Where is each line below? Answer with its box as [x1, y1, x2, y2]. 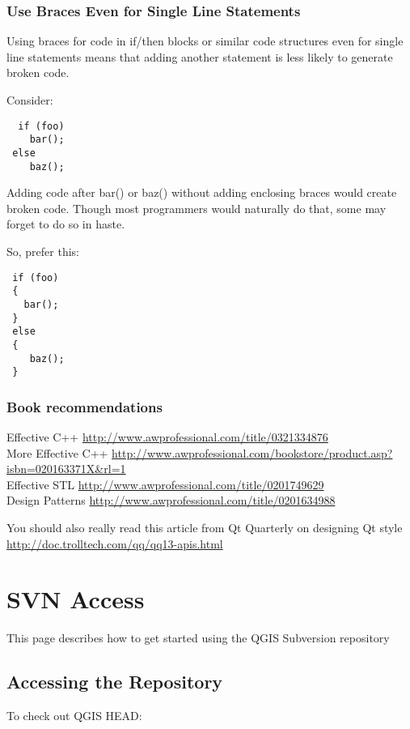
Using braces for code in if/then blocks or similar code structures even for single [6, 32, 404, 49]
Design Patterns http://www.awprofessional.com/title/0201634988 [6, 492, 336, 509]
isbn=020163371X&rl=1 [6, 460, 126, 477]
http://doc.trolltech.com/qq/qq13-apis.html [6, 535, 223, 552]
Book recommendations [6, 396, 163, 416]
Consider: [6, 92, 53, 108]
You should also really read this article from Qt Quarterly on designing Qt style [6, 519, 403, 536]
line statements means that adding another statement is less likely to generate [6, 48, 393, 65]
